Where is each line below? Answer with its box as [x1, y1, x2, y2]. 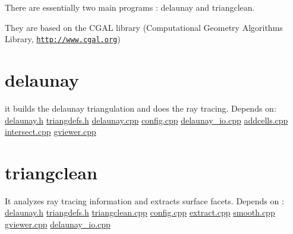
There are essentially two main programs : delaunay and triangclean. [5, 1, 255, 13]
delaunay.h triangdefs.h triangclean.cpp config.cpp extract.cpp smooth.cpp [5, 206, 275, 219]
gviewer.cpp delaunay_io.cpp [5, 218, 111, 230]
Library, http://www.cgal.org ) [5, 33, 121, 45]
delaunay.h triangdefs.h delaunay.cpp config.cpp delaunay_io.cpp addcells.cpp [5, 113, 288, 126]
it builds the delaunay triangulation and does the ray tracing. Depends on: [5, 102, 276, 114]
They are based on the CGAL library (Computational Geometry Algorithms [5, 21, 283, 33]
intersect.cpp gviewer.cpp [5, 125, 96, 138]
